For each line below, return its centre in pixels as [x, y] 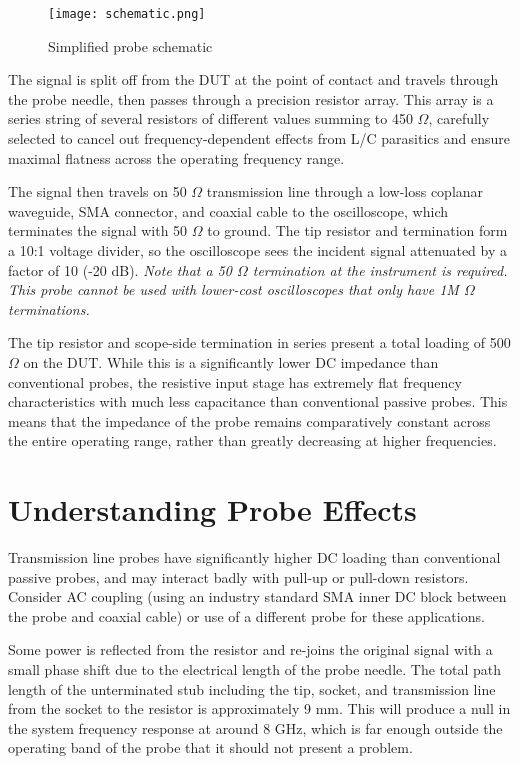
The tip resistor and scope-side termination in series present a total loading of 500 [259, 342]
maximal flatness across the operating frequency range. [176, 157]
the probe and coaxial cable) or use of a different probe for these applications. [246, 615]
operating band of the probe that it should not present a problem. [210, 747]
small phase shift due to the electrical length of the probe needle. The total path [255, 669]
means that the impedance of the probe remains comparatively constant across [249, 420]
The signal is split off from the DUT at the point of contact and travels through [253, 79]
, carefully [459, 118]
